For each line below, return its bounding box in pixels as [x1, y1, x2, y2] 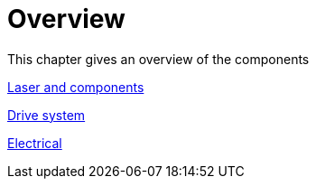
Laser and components [7, 79, 144, 95]
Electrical [7, 135, 62, 151]
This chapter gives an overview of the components [7, 51, 310, 67]
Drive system [7, 107, 86, 123]
